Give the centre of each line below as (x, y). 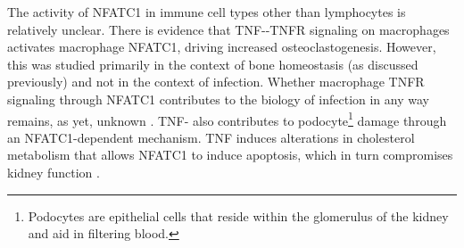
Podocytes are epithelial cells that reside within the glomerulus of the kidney (238, 215)
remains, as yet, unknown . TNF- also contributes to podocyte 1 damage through (227, 119)
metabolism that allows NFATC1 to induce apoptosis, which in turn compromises (230, 155)
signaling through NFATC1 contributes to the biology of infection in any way (218, 99)
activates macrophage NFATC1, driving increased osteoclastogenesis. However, (222, 47)
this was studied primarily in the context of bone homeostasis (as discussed (213, 64)
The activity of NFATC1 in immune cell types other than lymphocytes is (207, 12)
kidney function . (54, 172)
